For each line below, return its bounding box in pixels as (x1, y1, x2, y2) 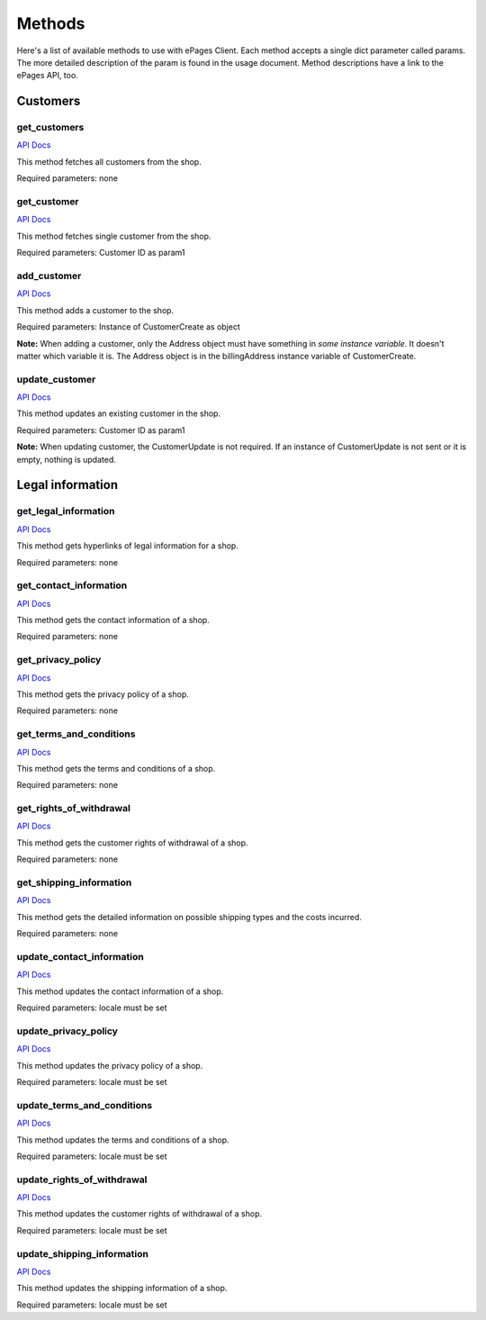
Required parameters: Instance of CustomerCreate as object (16, 321, 240, 332)
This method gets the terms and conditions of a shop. (16, 763, 216, 773)
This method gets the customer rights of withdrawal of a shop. (16, 837, 248, 848)
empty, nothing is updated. (16, 454, 116, 465)
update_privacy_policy (16, 1025, 119, 1037)
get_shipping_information (16, 876, 132, 889)
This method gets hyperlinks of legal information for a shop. (16, 540, 238, 551)
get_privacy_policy (16, 654, 102, 666)
